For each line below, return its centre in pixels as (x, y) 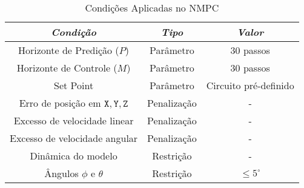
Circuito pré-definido (250, 85)
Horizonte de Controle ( (67, 68)
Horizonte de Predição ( (69, 50)
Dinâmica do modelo (74, 156)
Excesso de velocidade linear (74, 120)
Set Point (74, 85)
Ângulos (61, 173)
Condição (74, 32)
